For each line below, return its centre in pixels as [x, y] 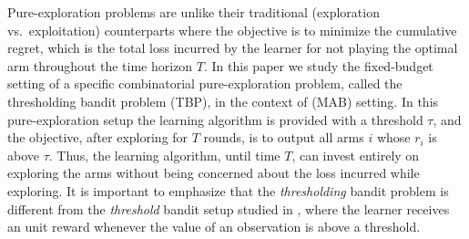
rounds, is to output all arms [284, 137]
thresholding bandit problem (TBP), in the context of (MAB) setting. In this [223, 101]
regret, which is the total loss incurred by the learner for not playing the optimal [233, 48]
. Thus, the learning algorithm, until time [164, 155]
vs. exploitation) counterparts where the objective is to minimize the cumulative [232, 30]
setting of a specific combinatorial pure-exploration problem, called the [205, 83]
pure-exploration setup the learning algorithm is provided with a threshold [215, 119]
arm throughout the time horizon [100, 65]
